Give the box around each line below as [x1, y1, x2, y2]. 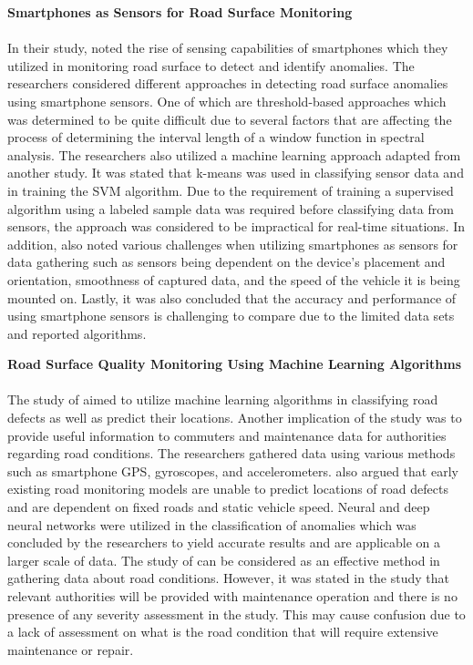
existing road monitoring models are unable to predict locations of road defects [7, 479, 448, 498]
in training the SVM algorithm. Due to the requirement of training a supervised [7, 180, 454, 199]
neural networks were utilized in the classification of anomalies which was [7, 515, 416, 534]
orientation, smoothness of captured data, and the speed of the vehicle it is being [7, 270, 460, 289]
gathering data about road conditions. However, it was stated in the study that [7, 568, 450, 588]
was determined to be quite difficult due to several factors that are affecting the [7, 109, 452, 128]
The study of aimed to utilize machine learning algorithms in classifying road [7, 390, 438, 409]
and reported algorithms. [7, 323, 147, 343]
